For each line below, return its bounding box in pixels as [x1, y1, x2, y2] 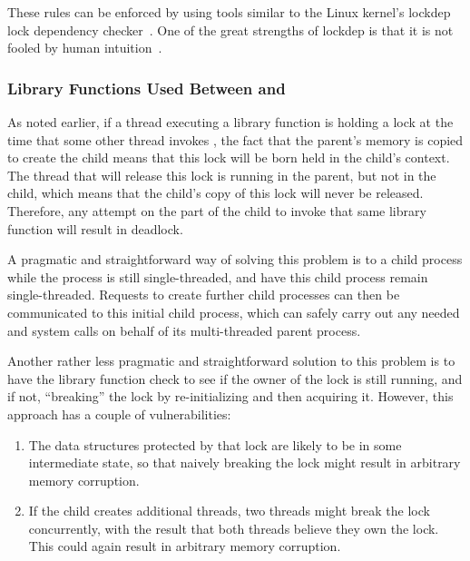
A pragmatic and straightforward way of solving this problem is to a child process [7, 250, 463, 269]
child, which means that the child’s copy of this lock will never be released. [7, 183, 424, 202]
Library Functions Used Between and [7, 76, 286, 99]
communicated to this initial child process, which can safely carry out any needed [7, 302, 460, 321]
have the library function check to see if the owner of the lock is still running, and [7, 369, 463, 388]
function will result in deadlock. [7, 219, 183, 238]
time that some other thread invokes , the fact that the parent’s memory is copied [7, 130, 464, 149]
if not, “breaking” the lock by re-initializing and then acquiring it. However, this [7, 387, 454, 406]
